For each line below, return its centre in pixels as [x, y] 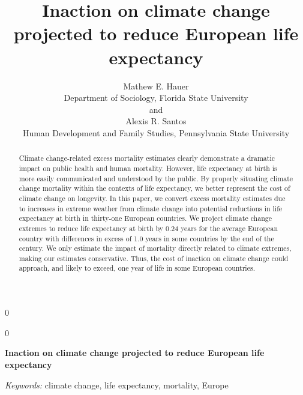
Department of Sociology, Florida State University [156, 98]
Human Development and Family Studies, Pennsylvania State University [156, 132]
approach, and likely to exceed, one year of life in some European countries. [137, 268]
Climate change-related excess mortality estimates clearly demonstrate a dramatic [147, 158]
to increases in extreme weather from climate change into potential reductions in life [151, 208]
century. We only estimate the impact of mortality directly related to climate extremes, [155, 248]
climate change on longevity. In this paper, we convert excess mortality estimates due [152, 198]
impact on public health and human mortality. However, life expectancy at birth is [148, 168]
